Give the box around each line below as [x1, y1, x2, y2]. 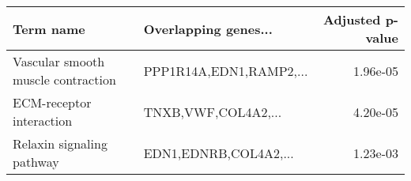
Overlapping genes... [143, 19, 273, 38]
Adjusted [322, 10, 381, 28]
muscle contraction [13, 70, 116, 89]
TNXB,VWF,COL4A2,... [143, 102, 282, 121]
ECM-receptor [13, 93, 92, 111]
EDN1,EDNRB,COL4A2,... [143, 143, 294, 162]
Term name [13, 19, 85, 38]
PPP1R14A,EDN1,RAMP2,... [143, 61, 308, 80]
